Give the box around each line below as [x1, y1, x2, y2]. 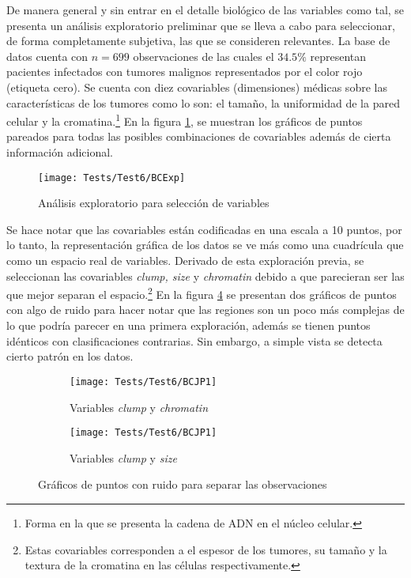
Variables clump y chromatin [70, 399, 209, 415]
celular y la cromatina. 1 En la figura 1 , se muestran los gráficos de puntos [6, 111, 363, 129]
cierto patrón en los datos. [6, 348, 134, 365]
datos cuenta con [6, 47, 89, 64]
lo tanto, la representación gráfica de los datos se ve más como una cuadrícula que [6, 236, 404, 253]
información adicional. [6, 144, 114, 160]
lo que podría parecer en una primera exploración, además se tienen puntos [6, 317, 371, 334]
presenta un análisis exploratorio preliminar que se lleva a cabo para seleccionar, [6, 17, 395, 33]
